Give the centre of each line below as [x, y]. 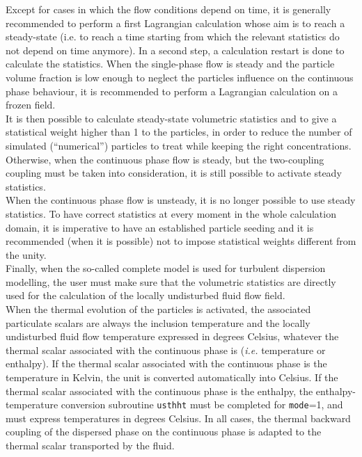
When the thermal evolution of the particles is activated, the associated [158, 309]
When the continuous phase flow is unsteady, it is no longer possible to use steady [181, 200]
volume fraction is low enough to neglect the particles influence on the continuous [180, 77]
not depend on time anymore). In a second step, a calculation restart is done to [175, 50]
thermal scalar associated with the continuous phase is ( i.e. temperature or [166, 350]
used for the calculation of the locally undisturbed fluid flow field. [145, 295]
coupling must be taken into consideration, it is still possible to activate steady [174, 173]
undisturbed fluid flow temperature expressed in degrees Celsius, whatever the [172, 336]
